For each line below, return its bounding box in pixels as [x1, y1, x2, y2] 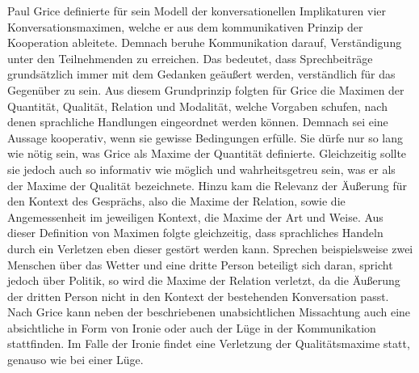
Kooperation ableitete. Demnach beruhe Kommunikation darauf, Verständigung [7, 34, 402, 51]
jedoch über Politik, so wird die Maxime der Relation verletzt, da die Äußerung [7, 272, 400, 289]
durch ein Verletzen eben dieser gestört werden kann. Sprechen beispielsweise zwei [7, 239, 413, 256]
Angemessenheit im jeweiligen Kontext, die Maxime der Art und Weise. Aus [7, 208, 383, 225]
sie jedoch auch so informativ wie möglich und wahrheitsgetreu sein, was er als [7, 160, 396, 177]
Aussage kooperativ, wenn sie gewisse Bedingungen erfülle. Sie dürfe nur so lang [7, 129, 404, 146]
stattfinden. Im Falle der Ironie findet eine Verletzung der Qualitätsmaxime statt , [7, 335, 410, 352]
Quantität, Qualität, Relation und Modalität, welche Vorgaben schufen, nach [7, 97, 388, 114]
